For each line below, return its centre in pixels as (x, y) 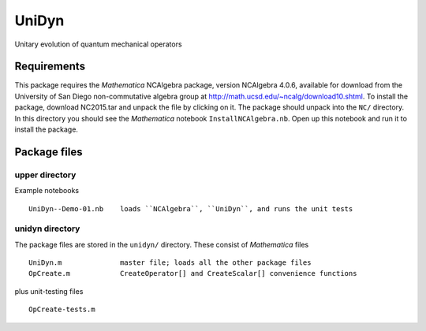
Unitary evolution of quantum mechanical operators (98, 44)
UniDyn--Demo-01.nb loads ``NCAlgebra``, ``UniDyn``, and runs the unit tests (191, 208)
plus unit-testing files (49, 291)
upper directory (45, 175)
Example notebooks (47, 191)
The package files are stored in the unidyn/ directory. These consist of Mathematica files (162, 244)
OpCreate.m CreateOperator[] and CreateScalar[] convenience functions (193, 273)
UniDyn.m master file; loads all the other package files (170, 263)
